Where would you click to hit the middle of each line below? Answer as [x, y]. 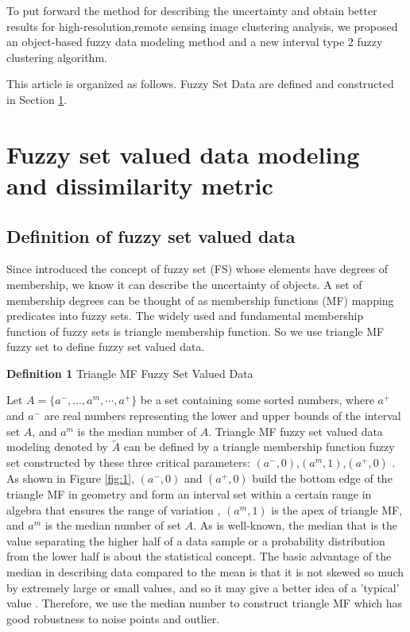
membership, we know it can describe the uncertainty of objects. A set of [184, 284]
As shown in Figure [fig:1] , [71, 478]
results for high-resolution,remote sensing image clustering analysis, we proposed [202, 26]
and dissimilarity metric [140, 185]
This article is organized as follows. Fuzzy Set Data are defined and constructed [200, 84]
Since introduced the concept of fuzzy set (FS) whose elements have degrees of [197, 269]
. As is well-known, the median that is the [296, 525]
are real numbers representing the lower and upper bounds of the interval [222, 416]
